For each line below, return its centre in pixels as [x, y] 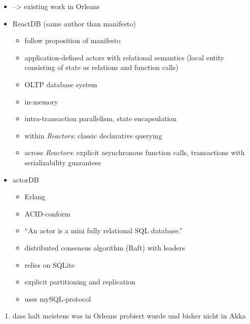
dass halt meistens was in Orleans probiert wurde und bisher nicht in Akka [129, 316]
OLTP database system [61, 84]
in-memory [41, 101]
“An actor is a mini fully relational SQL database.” [104, 230]
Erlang [35, 196]
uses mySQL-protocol [58, 298]
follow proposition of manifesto [73, 40]
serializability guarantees [63, 162]
